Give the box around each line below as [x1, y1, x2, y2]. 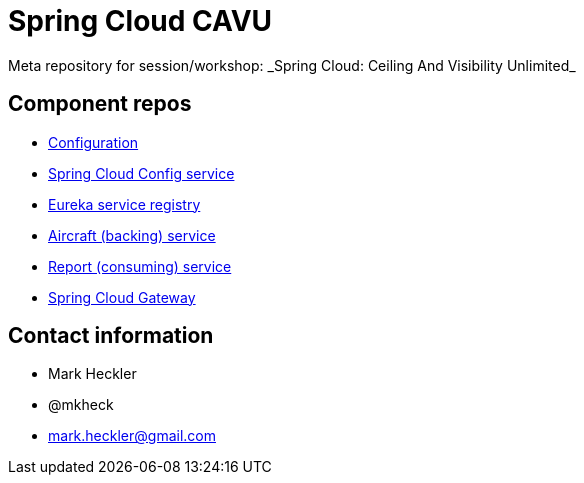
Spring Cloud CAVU [8, 4, 273, 38]
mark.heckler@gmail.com [48, 427, 216, 445]
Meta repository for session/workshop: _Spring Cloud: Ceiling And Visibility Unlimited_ [8, 56, 576, 74]
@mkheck [48, 396, 114, 414]
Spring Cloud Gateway [48, 288, 196, 306]
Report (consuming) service [48, 257, 232, 275]
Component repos [8, 91, 192, 117]
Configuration [48, 133, 139, 151]
